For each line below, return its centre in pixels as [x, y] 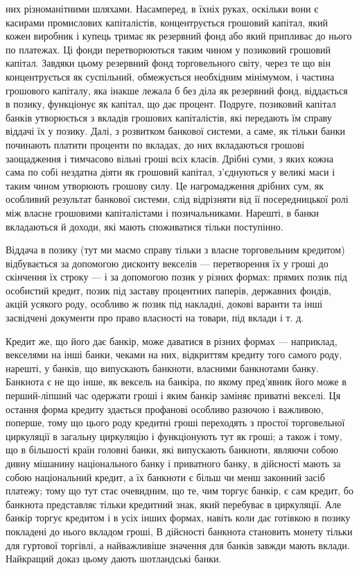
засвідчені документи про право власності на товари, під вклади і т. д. [155, 318]
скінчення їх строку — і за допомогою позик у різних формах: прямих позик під [176, 277]
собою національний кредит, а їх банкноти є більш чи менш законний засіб [165, 477]
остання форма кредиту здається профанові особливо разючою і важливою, [165, 409]
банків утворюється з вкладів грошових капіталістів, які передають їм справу [169, 117]
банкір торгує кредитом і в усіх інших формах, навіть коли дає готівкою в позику [178, 518]
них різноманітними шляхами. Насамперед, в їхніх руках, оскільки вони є [162, 8]
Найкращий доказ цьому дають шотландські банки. [114, 559]
